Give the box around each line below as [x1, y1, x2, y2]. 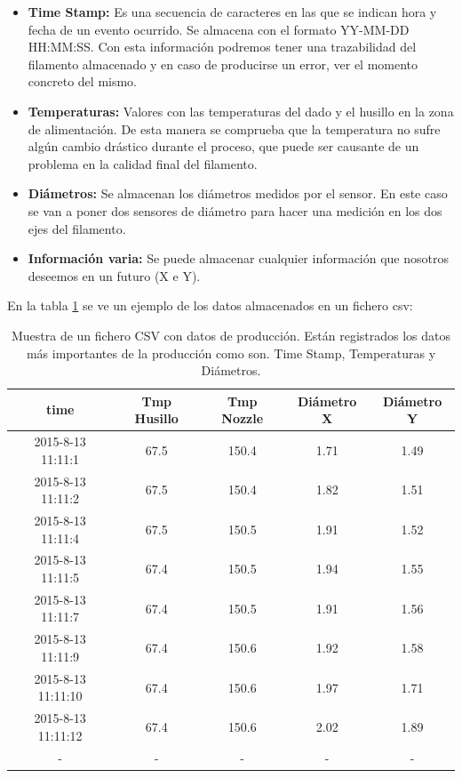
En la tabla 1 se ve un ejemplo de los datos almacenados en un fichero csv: [7, 296, 413, 315]
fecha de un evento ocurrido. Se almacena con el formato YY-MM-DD [28, 20, 410, 38]
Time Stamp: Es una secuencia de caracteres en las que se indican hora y [28, 3, 437, 20]
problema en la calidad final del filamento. [28, 154, 258, 172]
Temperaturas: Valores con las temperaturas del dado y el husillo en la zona [28, 101, 454, 120]
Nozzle [221, 409, 264, 428]
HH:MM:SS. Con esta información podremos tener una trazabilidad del [28, 37, 417, 56]
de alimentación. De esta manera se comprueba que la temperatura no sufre [28, 119, 441, 138]
